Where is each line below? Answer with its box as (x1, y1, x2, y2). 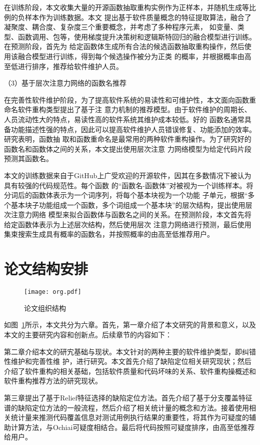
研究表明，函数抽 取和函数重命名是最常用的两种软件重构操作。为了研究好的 (4, 134, 251, 144)
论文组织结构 (24, 302, 66, 313)
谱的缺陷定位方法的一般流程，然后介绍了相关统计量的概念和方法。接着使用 (4, 402, 249, 412)
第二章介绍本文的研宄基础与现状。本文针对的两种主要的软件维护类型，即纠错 (4, 346, 256, 356)
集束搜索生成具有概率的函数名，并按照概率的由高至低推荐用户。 (4, 229, 214, 239)
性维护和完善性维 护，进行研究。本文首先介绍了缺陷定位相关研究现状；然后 (4, 356, 251, 366)
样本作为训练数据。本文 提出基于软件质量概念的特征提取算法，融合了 (24, 12, 251, 22)
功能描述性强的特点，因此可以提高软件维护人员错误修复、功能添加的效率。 (10, 124, 256, 134)
